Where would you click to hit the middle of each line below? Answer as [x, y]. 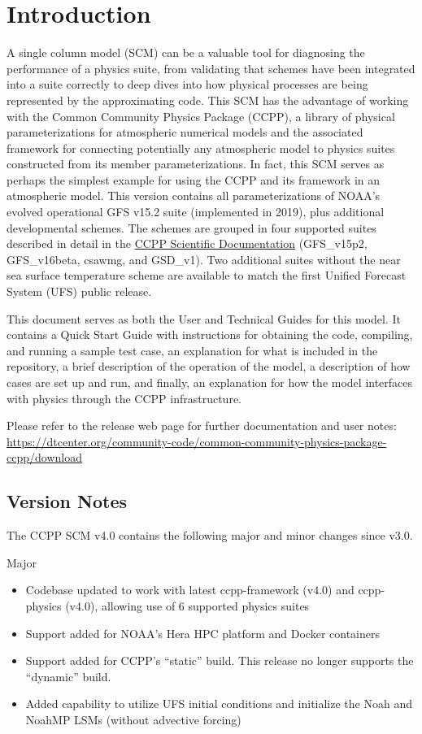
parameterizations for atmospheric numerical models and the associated [185, 132]
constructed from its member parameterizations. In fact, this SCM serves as [196, 164]
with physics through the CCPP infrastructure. [124, 398]
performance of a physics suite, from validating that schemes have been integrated [211, 68]
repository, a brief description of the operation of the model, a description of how [209, 366]
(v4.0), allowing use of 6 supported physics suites [187, 605]
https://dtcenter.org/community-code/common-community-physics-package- [197, 441]
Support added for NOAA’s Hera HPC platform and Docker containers [202, 633]
